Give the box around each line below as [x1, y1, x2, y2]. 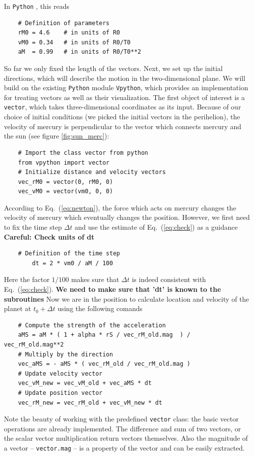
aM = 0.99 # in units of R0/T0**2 [18, 48, 141, 56]
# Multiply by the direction [18, 351, 113, 358]
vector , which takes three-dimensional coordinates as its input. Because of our [4, 102, 241, 112]
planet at [4, 303, 31, 314]
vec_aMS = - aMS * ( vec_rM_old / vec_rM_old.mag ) [18, 360, 191, 368]
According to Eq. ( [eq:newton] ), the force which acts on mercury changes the [4, 202, 236, 212]
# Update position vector [18, 389, 103, 396]
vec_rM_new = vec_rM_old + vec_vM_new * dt [18, 399, 163, 406]
